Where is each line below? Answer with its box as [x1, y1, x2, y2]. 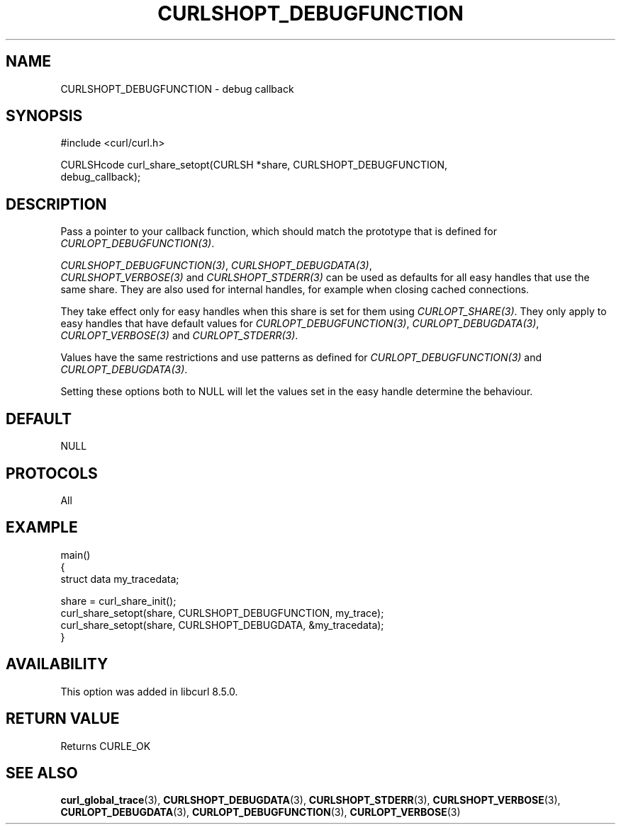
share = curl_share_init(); [60, 594, 177, 607]
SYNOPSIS [6, 107, 83, 125]
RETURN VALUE [6, 710, 120, 728]
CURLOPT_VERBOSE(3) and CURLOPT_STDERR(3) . [60, 329, 298, 342]
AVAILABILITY [6, 655, 108, 673]
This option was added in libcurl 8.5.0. [60, 685, 238, 698]
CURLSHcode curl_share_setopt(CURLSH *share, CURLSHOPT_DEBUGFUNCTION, [60, 159, 448, 171]
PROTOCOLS [6, 464, 98, 482]
